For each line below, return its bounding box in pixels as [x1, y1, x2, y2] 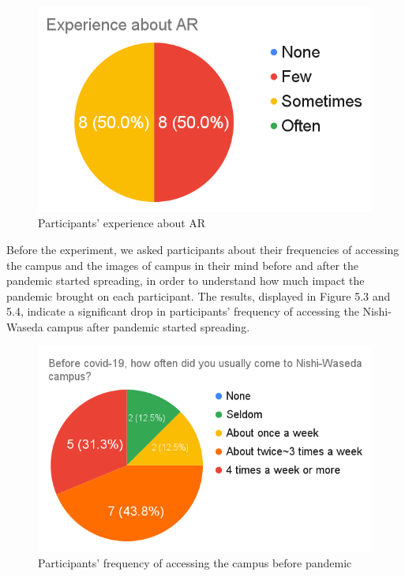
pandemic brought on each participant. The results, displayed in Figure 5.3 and [6, 287, 391, 304]
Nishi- [362, 303, 392, 320]
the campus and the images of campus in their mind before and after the [6, 256, 359, 273]
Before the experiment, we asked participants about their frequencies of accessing [6, 241, 399, 257]
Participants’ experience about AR [38, 215, 206, 231]
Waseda [6, 318, 43, 335]
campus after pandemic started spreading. [47, 318, 250, 335]
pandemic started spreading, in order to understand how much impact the [6, 272, 365, 289]
